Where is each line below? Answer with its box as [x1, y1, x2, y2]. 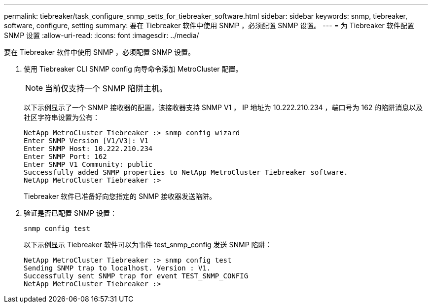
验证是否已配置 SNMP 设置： [24, 209, 117, 217]
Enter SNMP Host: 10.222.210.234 [24, 145, 153, 153]
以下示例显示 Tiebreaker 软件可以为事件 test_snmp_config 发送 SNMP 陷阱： [24, 240, 272, 249]
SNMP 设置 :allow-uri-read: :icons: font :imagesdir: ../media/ [4, 31, 199, 39]
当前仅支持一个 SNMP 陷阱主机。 [45, 83, 168, 93]
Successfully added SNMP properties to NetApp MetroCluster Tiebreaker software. [24, 168, 348, 176]
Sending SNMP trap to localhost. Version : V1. [24, 264, 211, 272]
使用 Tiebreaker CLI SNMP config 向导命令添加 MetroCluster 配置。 [24, 65, 243, 73]
